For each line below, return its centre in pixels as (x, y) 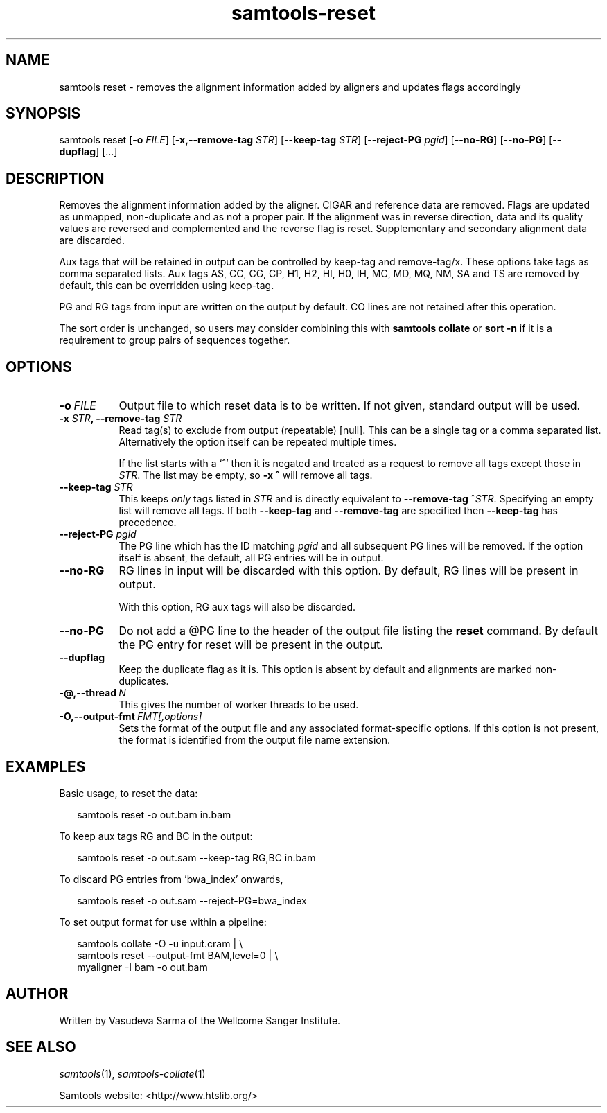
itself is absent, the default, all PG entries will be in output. (251, 558)
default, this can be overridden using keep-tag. (167, 286)
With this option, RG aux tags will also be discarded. (237, 607)
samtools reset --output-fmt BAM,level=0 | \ (178, 955)
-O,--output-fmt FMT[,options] (131, 717)
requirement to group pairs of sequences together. (175, 340)
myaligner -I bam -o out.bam (142, 967)
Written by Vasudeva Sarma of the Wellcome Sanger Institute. (200, 1020)
